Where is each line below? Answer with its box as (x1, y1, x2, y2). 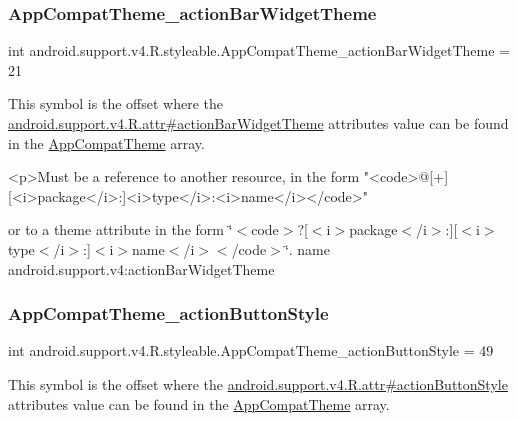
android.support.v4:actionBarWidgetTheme (8, 258, 275, 279)
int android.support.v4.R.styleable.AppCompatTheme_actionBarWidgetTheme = (8, 40, 510, 61)
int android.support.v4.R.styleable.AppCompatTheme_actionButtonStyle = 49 (8, 340, 494, 361)
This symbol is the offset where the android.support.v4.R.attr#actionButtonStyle (8, 373, 508, 394)
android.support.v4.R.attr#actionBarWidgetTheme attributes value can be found (8, 113, 509, 133)
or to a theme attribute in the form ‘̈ (8, 219, 233, 240)
